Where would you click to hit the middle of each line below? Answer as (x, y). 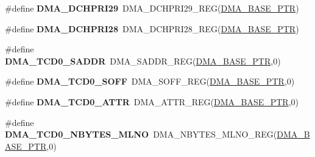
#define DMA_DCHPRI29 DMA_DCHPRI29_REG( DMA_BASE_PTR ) (152, 8)
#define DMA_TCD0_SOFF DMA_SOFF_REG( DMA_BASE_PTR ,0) (150, 81)
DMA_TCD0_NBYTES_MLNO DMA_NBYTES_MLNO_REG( (141, 134)
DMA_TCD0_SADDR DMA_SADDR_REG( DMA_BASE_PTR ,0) (143, 61)
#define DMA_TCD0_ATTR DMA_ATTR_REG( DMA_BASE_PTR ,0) (152, 101)
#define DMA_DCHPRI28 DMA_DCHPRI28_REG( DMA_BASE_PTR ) (152, 28)
